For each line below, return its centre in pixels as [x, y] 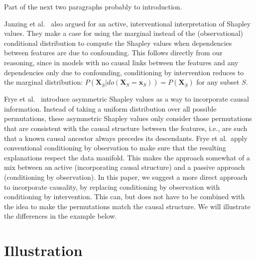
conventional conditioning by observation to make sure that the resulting [115, 148]
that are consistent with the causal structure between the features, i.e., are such [126, 128]
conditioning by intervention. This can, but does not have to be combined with [125, 196]
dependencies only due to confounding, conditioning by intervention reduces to [124, 72]
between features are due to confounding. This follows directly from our [113, 53]
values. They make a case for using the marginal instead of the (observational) [124, 33]
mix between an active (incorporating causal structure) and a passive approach [125, 167]
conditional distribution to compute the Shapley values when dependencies [118, 43]
